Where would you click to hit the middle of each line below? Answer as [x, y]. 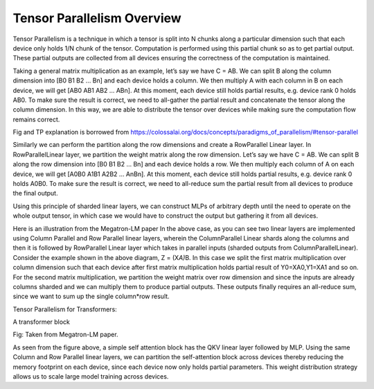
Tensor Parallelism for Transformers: [65, 309]
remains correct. [36, 119]
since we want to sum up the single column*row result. [91, 296]
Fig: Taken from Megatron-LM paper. [65, 335]
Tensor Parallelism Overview [97, 18]
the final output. [35, 193]
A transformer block [42, 322]
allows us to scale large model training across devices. [91, 377]
